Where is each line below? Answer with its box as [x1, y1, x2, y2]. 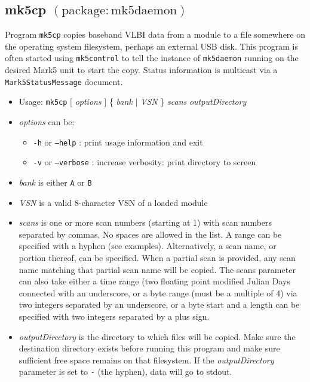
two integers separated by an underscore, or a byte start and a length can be [19, 298, 300, 311]
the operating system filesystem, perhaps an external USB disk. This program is [5, 40, 298, 52]
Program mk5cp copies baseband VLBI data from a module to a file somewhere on [5, 28, 306, 41]
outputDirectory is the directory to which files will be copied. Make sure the [19, 330, 296, 342]
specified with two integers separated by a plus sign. [19, 310, 210, 322]
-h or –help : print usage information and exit [33, 135, 203, 148]
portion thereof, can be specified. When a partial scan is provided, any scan [19, 251, 296, 263]
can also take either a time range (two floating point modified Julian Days [19, 275, 290, 287]
